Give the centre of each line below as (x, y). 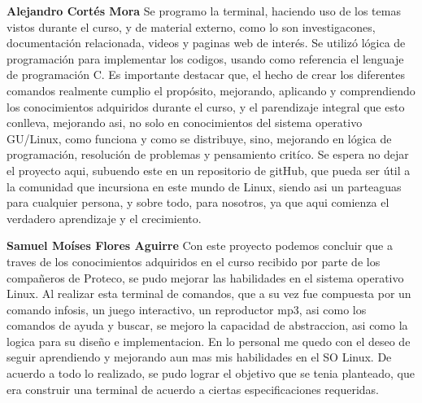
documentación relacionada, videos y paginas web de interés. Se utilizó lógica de (206, 43)
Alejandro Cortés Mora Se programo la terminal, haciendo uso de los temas (204, 11)
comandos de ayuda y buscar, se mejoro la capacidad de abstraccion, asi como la (207, 325)
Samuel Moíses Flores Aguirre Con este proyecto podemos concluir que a (200, 245)
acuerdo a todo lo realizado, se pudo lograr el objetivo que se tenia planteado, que (211, 373)
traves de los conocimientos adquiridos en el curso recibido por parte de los (194, 261)
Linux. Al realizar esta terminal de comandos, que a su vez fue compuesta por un (209, 293)
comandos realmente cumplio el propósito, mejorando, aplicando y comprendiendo (211, 90)
